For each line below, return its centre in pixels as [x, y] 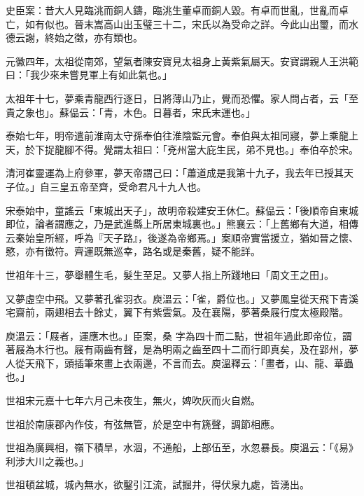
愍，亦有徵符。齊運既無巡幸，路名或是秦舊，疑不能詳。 [133, 251]
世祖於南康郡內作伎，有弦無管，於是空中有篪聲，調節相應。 [143, 423]
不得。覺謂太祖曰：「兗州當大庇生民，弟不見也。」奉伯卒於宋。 [216, 149]
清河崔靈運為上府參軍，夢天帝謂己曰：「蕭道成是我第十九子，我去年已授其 [175, 173]
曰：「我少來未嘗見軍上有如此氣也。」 [89, 75]
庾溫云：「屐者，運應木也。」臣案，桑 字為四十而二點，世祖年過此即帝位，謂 [179, 335]
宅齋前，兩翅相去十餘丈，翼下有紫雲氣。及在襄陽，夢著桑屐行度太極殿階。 [177, 312]
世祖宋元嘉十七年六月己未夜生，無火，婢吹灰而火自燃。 [133, 400]
